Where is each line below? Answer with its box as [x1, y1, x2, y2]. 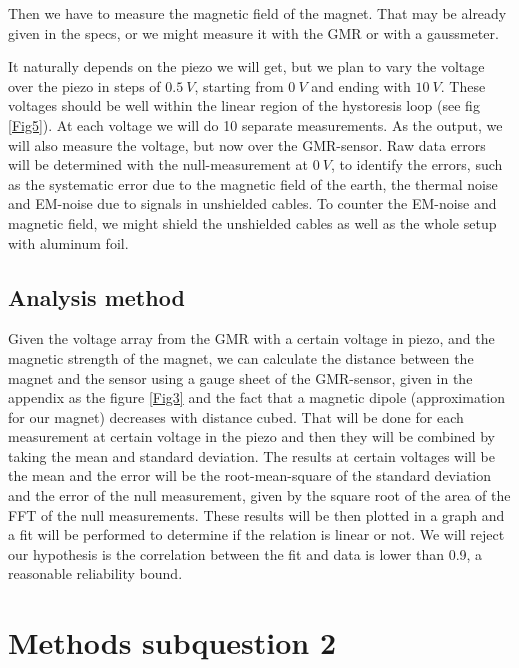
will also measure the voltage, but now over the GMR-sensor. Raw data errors [8, 134, 486, 155]
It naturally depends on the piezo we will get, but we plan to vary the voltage [8, 56, 485, 77]
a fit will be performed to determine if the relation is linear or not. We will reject [8, 524, 505, 545]
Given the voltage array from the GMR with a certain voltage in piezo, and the [8, 328, 495, 349]
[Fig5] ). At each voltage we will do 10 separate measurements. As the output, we [8, 114, 503, 135]
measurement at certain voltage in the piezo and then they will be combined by [8, 426, 496, 447]
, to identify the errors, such [330, 154, 503, 175]
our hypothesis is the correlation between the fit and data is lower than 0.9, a [8, 543, 483, 564]
